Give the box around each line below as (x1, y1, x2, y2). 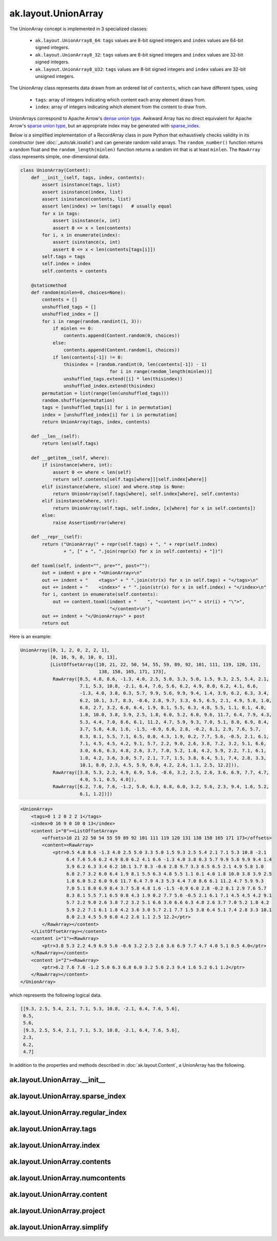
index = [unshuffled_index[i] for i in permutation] (42, 411, 177, 418)
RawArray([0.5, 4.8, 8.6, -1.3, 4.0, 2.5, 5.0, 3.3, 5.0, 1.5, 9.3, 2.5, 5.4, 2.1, (52, 676, 269, 682)
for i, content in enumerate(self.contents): (42, 591, 159, 597)
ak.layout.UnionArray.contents (9, 1157, 111, 1166)
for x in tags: (42, 211, 81, 216)
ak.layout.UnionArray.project (9, 1206, 105, 1215)
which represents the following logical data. (9, 992, 102, 998)
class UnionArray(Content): (20, 167, 91, 173)
